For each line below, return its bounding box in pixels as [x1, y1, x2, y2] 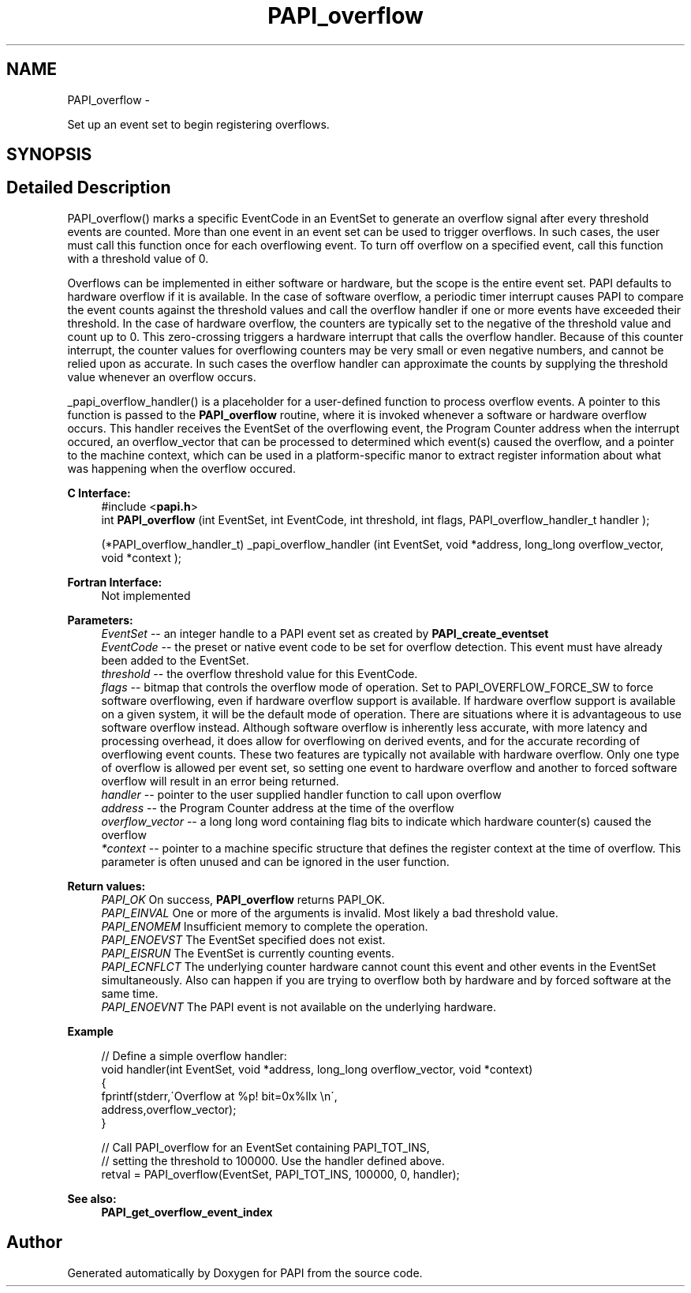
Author [6, 1232, 62, 1253]
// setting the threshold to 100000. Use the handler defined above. [101, 1153, 445, 1167]
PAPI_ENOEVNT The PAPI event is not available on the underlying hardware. [101, 999, 496, 1014]
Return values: [67, 879, 146, 893]
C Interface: [67, 485, 131, 500]
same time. [101, 986, 159, 1000]
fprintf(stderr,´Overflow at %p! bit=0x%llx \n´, [101, 1089, 338, 1103]
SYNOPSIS [6, 144, 92, 165]
